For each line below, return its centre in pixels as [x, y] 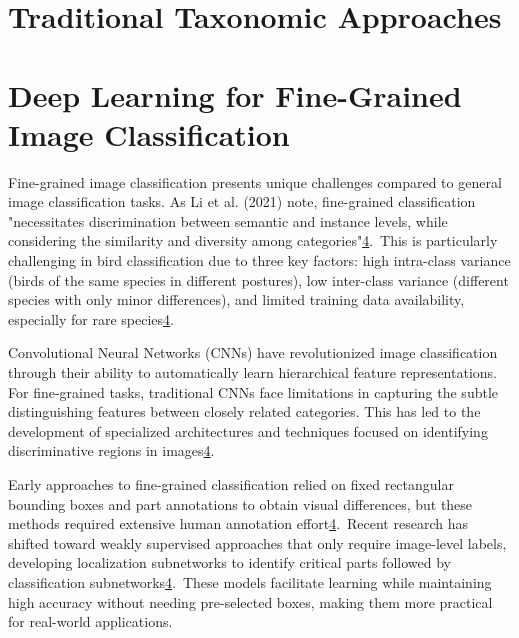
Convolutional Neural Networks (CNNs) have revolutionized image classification [253, 352]
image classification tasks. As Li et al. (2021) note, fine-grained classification [242, 201]
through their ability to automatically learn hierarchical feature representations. [252, 372]
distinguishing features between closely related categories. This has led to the [244, 411]
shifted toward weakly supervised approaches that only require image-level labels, [257, 542]
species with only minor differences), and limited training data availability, [236, 299]
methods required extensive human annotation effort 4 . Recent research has [238, 523]
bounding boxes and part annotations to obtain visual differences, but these [240, 503]
